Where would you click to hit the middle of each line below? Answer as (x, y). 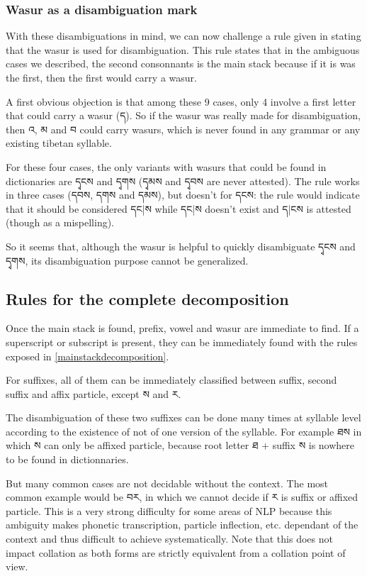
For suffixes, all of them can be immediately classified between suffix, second (171, 380)
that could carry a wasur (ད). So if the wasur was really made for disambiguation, (183, 115)
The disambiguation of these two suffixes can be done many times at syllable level (183, 417)
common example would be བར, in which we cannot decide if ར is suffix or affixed (182, 497)
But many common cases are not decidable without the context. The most (167, 483)
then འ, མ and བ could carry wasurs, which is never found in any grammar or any (183, 129)
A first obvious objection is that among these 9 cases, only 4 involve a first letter (181, 101)
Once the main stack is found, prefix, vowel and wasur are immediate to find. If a (182, 328)
